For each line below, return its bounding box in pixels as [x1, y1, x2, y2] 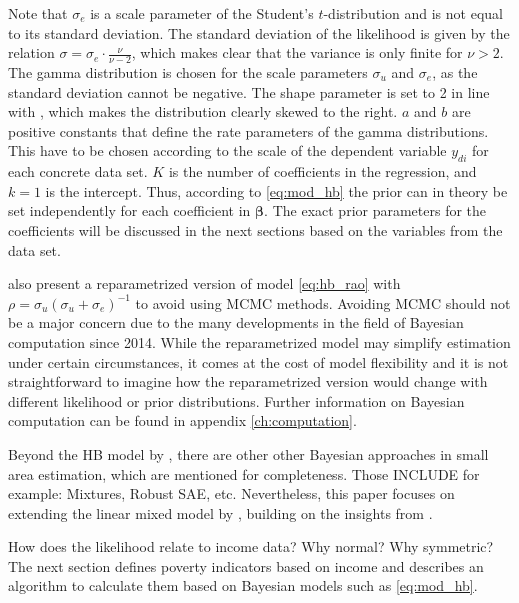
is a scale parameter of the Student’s [90, 3, 314, 23]
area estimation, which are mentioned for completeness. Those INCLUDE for [8, 463, 480, 484]
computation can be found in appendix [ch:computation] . [8, 410, 357, 431]
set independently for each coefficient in [8, 200, 251, 221]
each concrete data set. [8, 161, 148, 182]
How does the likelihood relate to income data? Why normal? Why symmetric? [8, 536, 494, 557]
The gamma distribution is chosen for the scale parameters [8, 62, 368, 83]
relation [8, 42, 55, 63]
